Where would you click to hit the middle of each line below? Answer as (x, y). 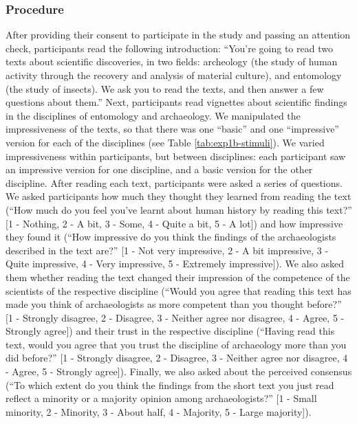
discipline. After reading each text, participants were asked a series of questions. (174, 182)
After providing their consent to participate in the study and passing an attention (178, 35)
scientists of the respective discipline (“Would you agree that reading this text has (178, 290)
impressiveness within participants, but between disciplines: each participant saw (176, 156)
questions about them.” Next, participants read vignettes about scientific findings (176, 102)
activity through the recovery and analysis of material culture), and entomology (174, 75)
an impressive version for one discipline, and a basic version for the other (159, 169)
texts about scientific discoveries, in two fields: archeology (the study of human (172, 62)
